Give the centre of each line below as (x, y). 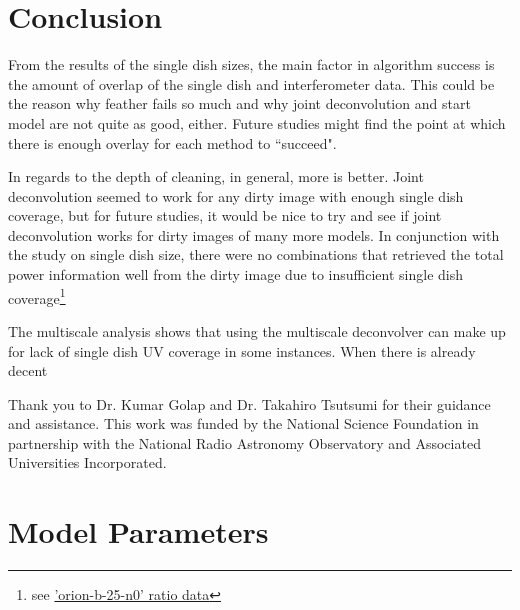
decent (28, 370)
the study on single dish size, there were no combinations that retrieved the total (256, 254)
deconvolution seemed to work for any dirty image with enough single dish (236, 195)
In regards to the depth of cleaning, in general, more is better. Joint (216, 176)
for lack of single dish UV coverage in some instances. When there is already (242, 350)
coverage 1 (37, 296)
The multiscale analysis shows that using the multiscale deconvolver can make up (257, 330)
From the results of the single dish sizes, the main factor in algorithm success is (251, 64)
